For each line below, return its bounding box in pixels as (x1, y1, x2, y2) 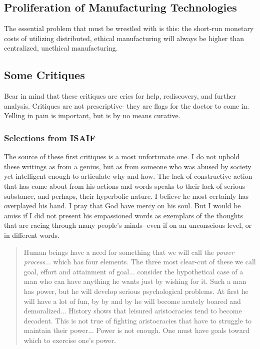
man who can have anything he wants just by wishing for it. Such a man (23, 276, 246, 286)
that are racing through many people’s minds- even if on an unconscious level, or (4, 220, 252, 230)
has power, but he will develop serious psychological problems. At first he (23, 285, 248, 296)
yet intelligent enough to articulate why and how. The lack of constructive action (4, 171, 252, 181)
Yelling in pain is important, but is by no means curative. (4, 110, 180, 121)
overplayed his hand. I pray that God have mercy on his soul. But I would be (4, 200, 241, 211)
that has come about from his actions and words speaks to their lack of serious (4, 180, 245, 191)
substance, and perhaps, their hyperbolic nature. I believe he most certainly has (4, 190, 249, 201)
